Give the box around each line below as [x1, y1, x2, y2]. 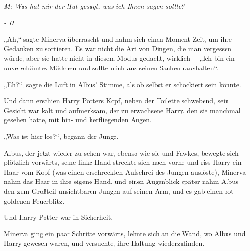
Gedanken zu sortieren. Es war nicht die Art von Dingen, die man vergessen [4, 43, 231, 53]
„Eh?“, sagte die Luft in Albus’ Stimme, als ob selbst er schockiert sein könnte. [4, 79, 241, 89]
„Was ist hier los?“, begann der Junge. [4, 131, 119, 141]
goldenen [4, 195, 30, 205]
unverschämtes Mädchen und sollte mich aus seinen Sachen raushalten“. [4, 62, 219, 72]
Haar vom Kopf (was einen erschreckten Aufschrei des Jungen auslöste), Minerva [4, 166, 246, 177]
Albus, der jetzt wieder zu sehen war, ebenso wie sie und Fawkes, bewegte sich [4, 147, 239, 158]
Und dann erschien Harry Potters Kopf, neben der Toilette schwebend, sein [4, 95, 229, 106]
